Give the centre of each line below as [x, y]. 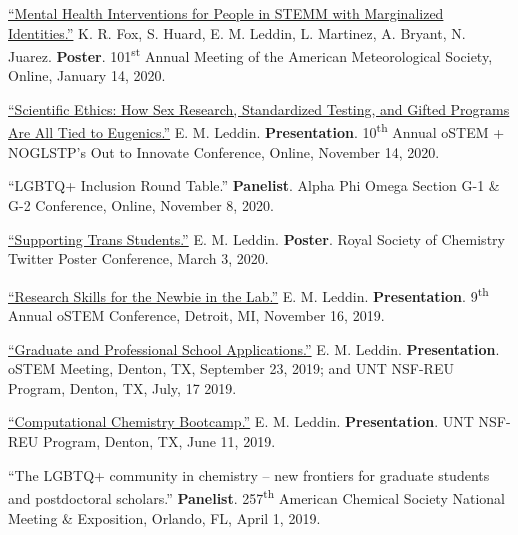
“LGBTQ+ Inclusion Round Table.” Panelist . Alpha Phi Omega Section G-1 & [254, 185]
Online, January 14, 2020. [87, 75]
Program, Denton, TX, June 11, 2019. [159, 441]
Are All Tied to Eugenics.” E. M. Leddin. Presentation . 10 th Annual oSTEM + [256, 131]
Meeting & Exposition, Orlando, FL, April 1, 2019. [164, 517]
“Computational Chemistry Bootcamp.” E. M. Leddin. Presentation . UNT [241, 421]
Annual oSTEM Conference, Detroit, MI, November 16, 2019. [196, 315]
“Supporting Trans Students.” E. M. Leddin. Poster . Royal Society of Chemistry [256, 238]
